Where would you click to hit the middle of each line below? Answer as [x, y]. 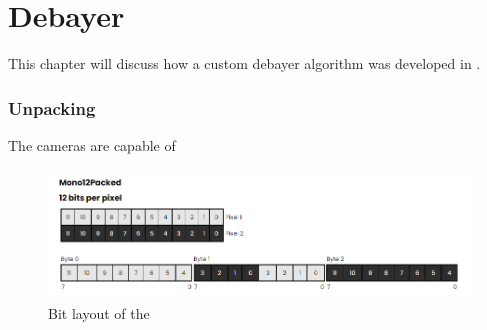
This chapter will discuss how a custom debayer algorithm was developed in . [244, 63]
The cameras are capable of [92, 144]
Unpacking [52, 107]
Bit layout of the [99, 313]
